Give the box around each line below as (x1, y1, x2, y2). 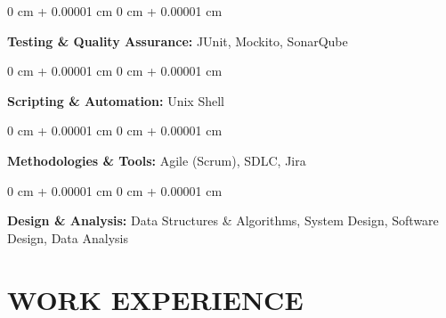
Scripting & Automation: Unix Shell (7, 91, 224, 110)
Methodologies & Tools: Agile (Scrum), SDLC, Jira (7, 151, 306, 169)
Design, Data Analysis (7, 228, 128, 247)
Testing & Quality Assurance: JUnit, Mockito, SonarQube (7, 31, 348, 50)
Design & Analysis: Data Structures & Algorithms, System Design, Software (7, 211, 439, 230)
